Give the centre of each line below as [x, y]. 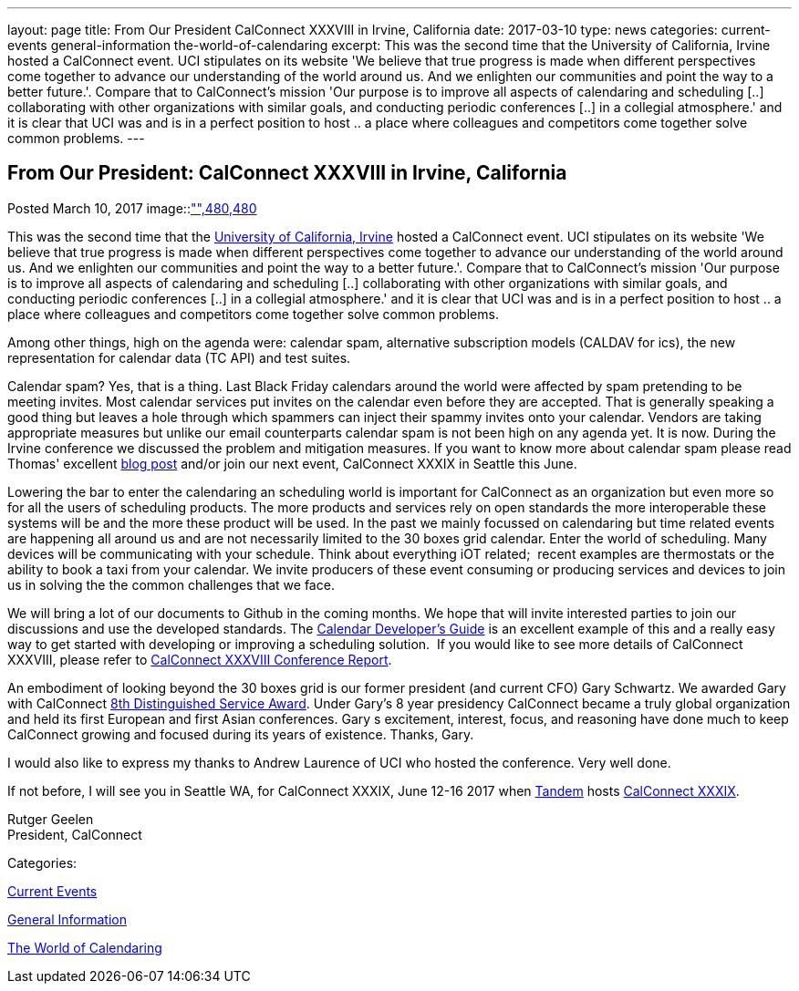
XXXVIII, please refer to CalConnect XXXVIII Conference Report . [200, 659]
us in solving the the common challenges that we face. [171, 584]
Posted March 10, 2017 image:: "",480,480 [132, 208]
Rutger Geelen [51, 819]
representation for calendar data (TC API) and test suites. [179, 357]
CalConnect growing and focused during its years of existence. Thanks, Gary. [241, 734]
